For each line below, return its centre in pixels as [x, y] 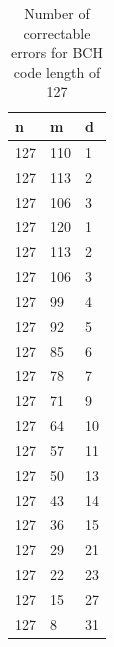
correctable [57, 32]
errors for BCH [57, 52]
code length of [57, 71]
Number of [57, 13]
